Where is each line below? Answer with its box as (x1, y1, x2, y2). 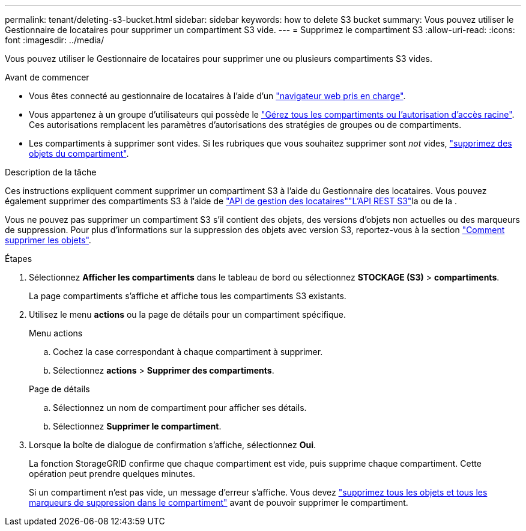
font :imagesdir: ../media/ (5, 35, 104, 45)
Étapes (5, 253, 32, 264)
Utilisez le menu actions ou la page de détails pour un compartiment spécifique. (29, 309, 346, 320)
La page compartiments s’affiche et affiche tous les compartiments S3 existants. (29, 291, 346, 301)
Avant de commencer (5, 72, 89, 82)
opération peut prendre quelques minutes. (29, 469, 196, 479)
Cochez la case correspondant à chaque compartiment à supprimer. (53, 347, 323, 357)
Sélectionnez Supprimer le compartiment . (53, 421, 222, 431)
